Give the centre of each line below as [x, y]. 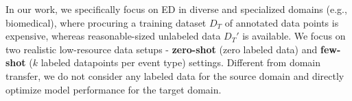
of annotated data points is [282, 22]
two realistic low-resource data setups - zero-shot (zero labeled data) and [162, 49]
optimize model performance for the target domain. [114, 89]
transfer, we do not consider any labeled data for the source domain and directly [175, 75]
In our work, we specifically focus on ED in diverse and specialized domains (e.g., [176, 9]
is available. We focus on [294, 36]
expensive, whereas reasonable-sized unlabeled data [113, 36]
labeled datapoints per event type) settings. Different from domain [181, 62]
